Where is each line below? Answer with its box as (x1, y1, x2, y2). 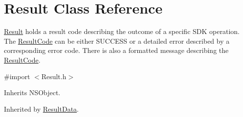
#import (4, 71, 30, 81)
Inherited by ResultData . (4, 103, 79, 114)
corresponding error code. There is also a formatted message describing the (4, 45, 229, 55)
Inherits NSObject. (4, 87, 61, 98)
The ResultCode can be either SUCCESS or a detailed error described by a (4, 35, 230, 46)
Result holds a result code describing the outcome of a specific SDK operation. (4, 26, 240, 36)
